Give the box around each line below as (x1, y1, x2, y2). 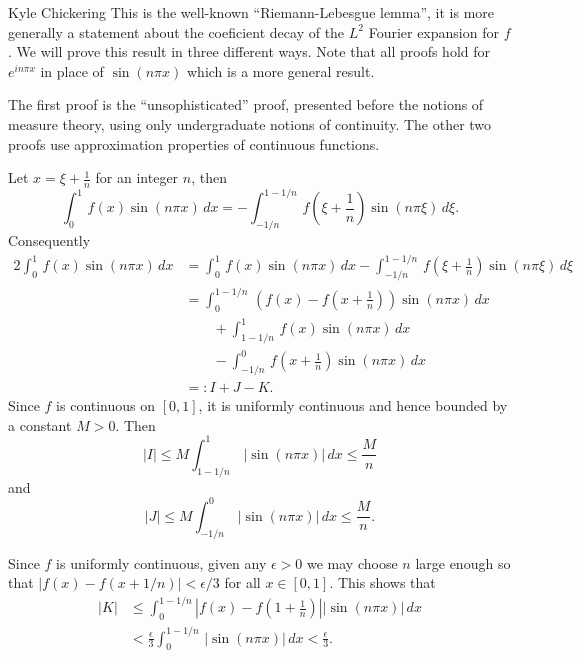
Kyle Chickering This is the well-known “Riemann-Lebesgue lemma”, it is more (8, 2, 495, 22)
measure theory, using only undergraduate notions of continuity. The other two (8, 113, 492, 134)
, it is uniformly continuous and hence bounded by (198, 395, 508, 416)
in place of (40, 60, 104, 81)
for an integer (95, 167, 179, 188)
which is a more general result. (187, 60, 375, 81)
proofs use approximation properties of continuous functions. (8, 133, 380, 154)
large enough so (415, 552, 511, 573)
